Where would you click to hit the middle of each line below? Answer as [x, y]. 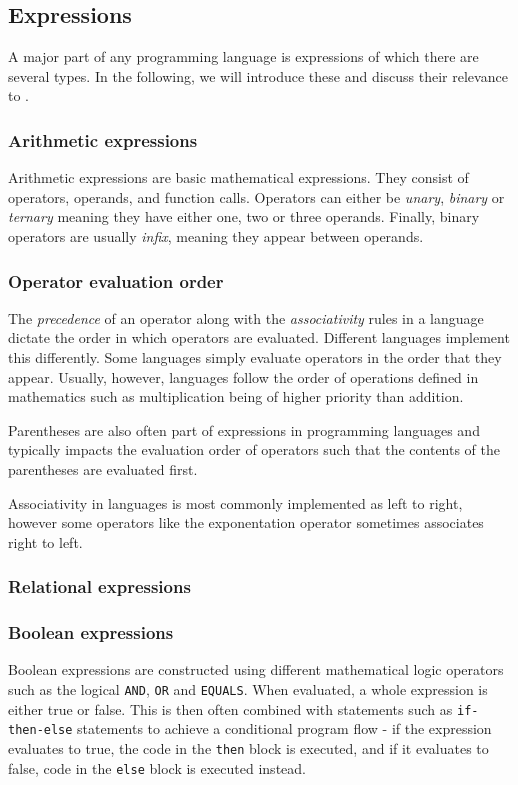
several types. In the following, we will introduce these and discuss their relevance [258, 75]
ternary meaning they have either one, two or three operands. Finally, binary [244, 216]
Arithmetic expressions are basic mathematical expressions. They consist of [238, 177]
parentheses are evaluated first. [103, 468]
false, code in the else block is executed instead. [157, 767]
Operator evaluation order [116, 280]
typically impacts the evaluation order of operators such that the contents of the [254, 449]
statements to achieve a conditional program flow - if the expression [284, 728]
